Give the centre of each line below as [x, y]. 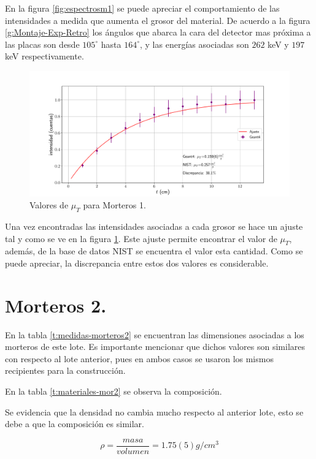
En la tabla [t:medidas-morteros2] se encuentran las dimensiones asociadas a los [155, 334]
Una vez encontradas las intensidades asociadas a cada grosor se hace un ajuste [154, 226]
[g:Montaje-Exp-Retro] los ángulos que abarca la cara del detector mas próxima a [158, 32]
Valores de [49, 205]
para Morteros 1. [114, 205]
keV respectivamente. [44, 56]
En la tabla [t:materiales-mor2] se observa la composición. [114, 391]
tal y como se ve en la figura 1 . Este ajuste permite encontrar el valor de [141, 238]
